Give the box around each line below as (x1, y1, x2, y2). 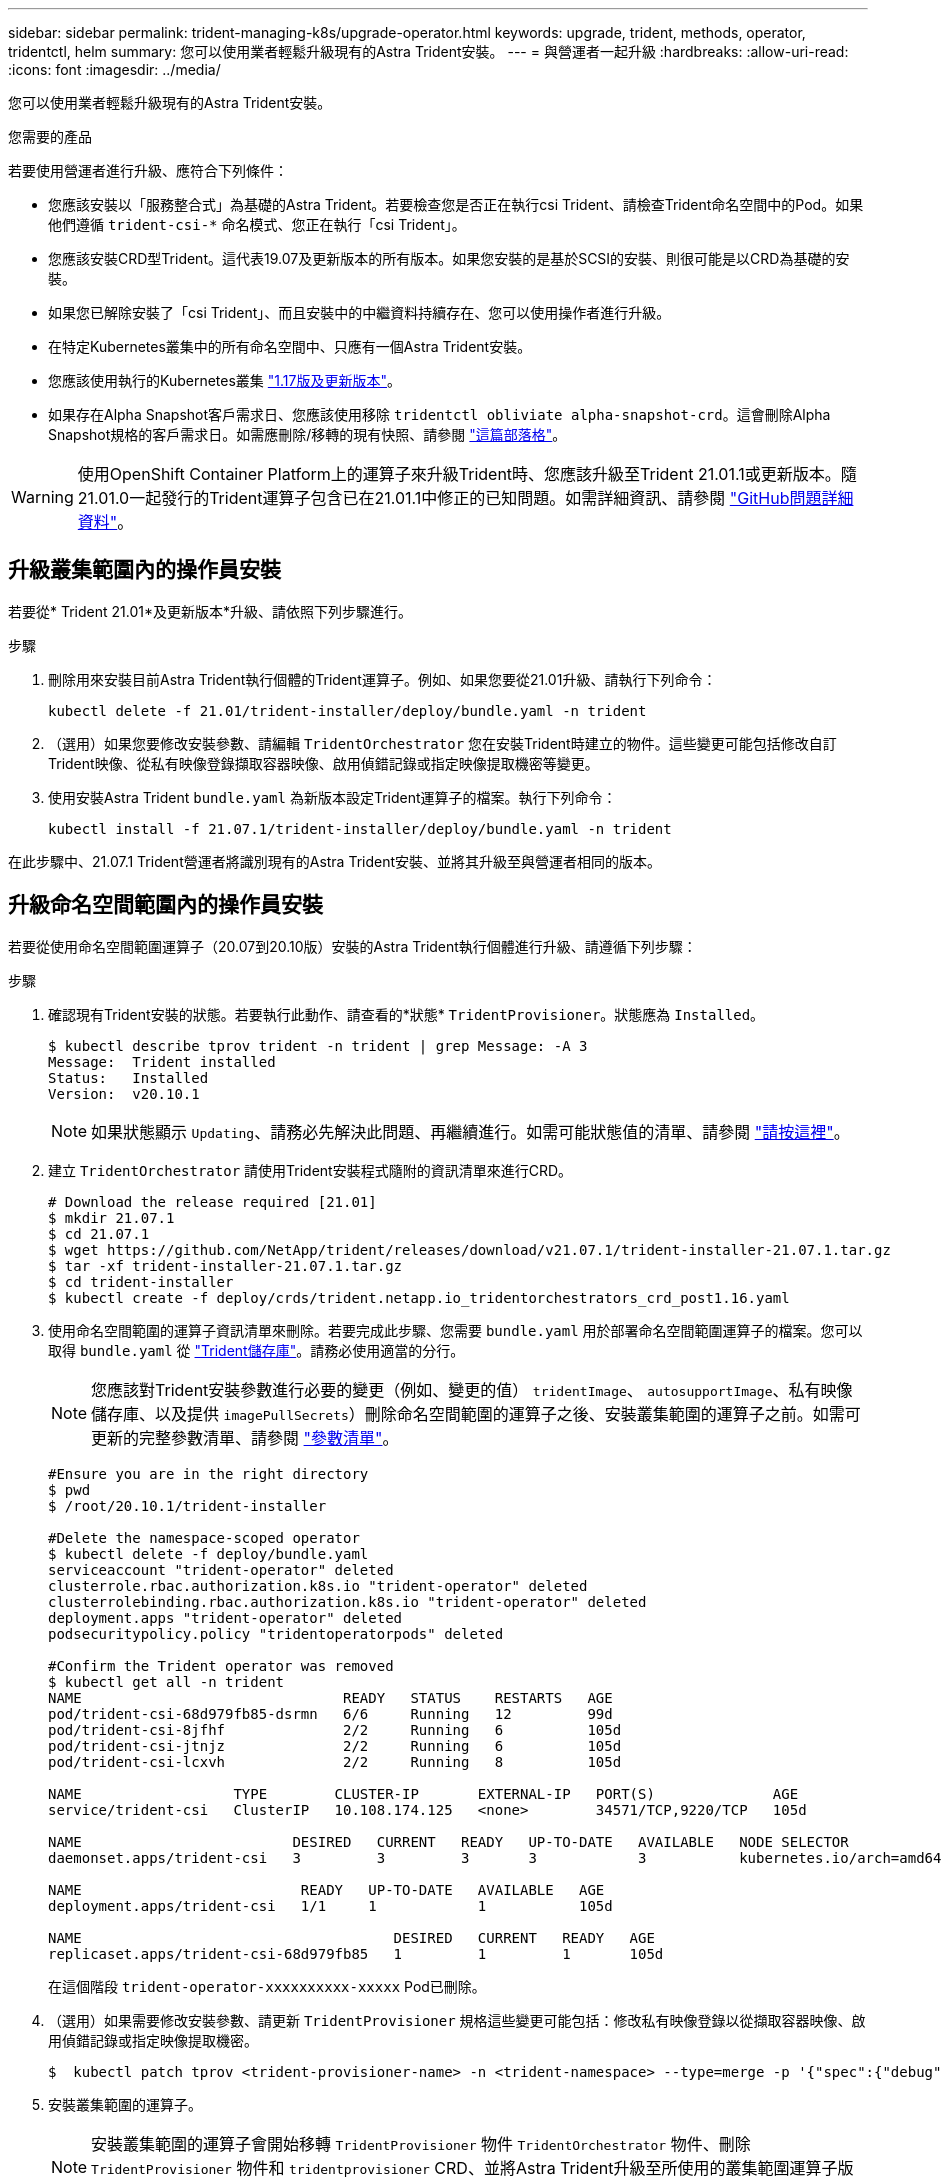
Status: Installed (48, 1069, 209, 1086)
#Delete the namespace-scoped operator (48, 1529, 360, 1546)
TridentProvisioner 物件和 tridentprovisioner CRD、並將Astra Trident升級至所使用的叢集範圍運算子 (91, 2157, 838, 2178)
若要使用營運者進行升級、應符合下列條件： (8, 162, 288, 179)
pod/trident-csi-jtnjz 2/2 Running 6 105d (48, 1737, 622, 1754)
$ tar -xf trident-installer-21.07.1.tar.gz (48, 1257, 403, 1274)
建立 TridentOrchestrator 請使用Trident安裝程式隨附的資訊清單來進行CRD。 (48, 1161, 572, 1179)
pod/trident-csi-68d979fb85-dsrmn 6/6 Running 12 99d (48, 1705, 613, 1722)
